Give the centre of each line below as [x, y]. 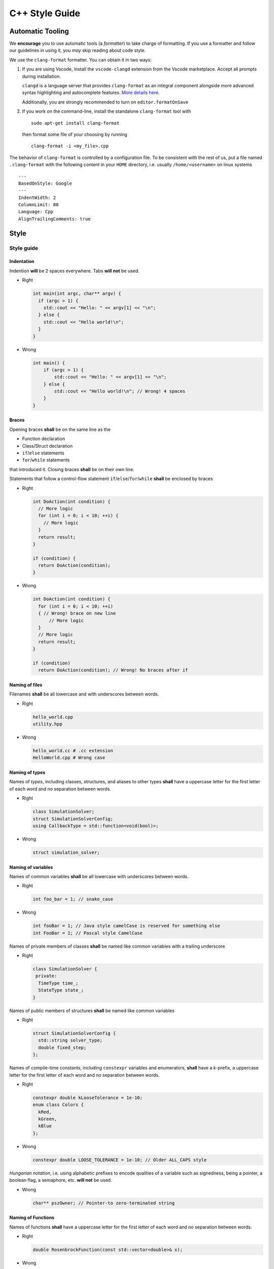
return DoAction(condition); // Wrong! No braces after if [113, 670]
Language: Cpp [36, 212]
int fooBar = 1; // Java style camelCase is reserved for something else [126, 926]
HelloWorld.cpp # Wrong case [69, 758]
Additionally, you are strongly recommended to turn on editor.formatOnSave [105, 102]
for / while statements [46, 460]
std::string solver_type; [70, 1040]
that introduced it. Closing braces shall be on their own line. [72, 469]
